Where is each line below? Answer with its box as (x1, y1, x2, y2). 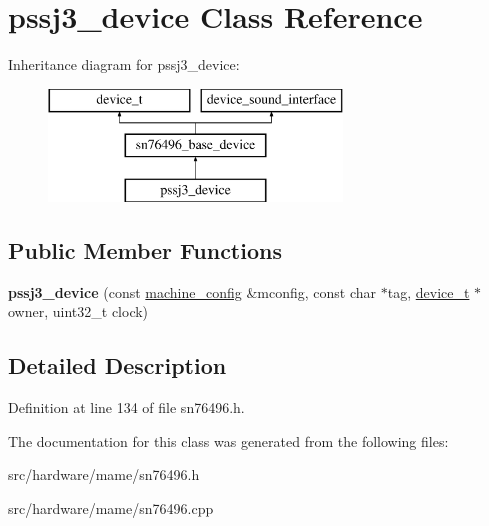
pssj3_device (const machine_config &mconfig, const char (8, 281, 377, 302)
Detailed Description (8, 350, 227, 381)
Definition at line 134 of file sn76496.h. (8, 397, 245, 418)
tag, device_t (387, 281, 470, 302)
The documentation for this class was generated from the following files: (8, 430, 449, 451)
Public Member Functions (8, 235, 282, 266)
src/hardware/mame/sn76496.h (8, 464, 200, 485)
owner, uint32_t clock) (8, 301, 149, 322)
